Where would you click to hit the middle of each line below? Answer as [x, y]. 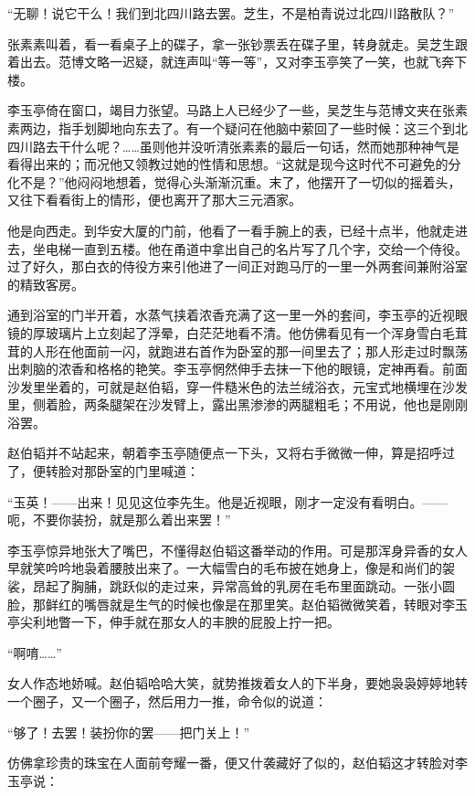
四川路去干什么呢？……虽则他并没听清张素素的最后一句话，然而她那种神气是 [233, 146]
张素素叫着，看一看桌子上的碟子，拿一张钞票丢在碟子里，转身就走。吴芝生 [231, 43]
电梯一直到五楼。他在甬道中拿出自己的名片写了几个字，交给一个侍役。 [256, 248]
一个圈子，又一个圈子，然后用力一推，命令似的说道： [167, 701]
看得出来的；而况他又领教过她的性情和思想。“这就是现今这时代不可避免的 [228, 164]
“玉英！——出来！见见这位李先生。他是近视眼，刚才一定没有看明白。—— [228, 501]
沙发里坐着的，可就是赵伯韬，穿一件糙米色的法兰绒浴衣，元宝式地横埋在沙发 [237, 386]
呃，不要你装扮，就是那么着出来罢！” [119, 520]
